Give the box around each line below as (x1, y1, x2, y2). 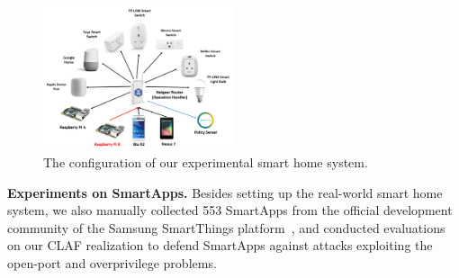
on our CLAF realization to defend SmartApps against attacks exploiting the (7, 236, 433, 255)
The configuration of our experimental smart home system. (43, 152, 368, 171)
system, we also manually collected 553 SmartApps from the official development (7, 201, 453, 220)
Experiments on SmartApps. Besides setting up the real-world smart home (7, 183, 443, 202)
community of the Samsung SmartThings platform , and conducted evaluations (7, 218, 445, 237)
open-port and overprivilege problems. (7, 253, 217, 272)
